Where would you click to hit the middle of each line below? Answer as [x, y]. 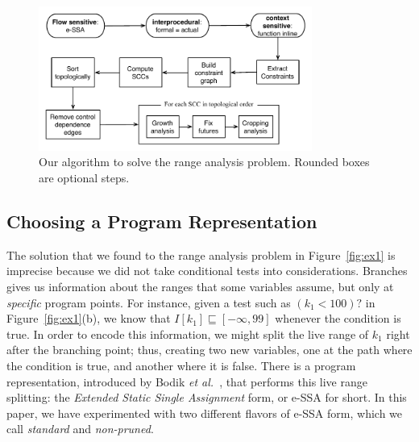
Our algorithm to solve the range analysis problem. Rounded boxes [204, 162]
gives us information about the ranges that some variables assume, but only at [200, 287]
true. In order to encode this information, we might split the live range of [188, 334]
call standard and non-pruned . [80, 429]
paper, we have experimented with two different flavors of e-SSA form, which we [205, 413]
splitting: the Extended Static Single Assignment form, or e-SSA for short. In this [207, 397]
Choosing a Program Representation [162, 221]
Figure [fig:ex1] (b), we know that [89, 318]
